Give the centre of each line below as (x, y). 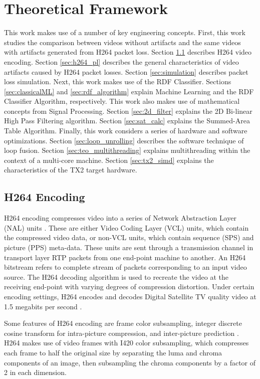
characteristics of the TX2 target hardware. (71, 170)
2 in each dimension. (35, 372)
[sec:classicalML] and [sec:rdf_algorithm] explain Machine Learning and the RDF (129, 91)
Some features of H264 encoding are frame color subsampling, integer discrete (123, 323)
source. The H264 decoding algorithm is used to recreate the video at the (116, 276)
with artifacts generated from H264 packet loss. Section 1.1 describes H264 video (128, 52)
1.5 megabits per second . (43, 306)
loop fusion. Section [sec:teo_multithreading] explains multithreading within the (127, 150)
